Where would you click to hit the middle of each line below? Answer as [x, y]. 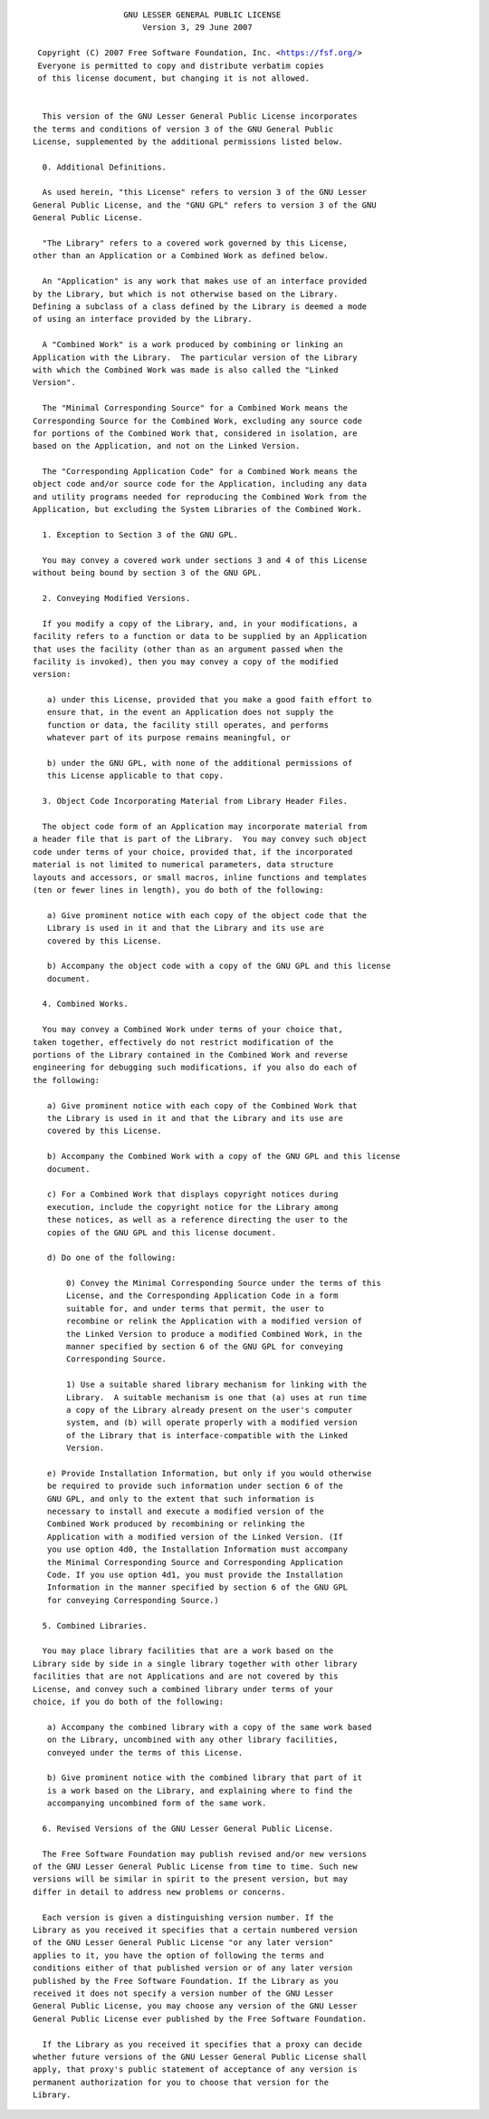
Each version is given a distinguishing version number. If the [188, 1917]
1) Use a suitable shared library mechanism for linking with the [217, 1385]
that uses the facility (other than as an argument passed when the [188, 649]
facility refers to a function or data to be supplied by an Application [200, 636]
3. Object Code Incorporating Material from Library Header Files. [195, 801]
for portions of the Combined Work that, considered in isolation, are [195, 433]
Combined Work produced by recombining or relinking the [176, 1524]
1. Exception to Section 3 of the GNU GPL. [140, 535]
